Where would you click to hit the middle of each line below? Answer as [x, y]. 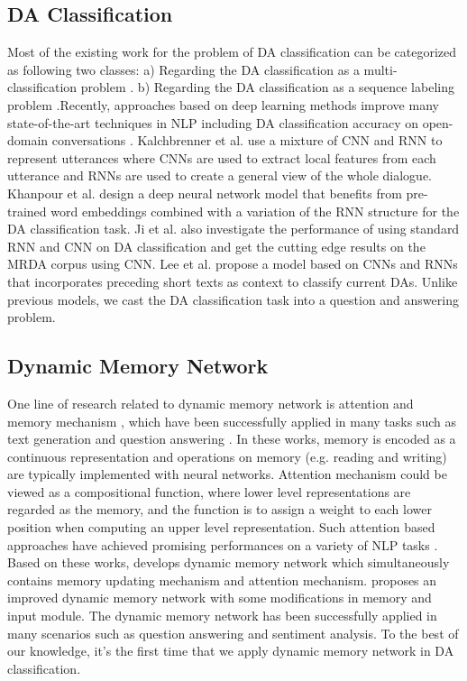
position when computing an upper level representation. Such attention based [221, 527]
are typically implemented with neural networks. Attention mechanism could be [227, 474]
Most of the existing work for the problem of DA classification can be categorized [232, 52]
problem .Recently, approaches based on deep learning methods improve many [223, 104]
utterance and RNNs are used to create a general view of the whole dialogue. [220, 175]
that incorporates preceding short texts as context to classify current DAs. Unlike [233, 281]
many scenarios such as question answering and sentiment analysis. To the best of [233, 633]
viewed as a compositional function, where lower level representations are [209, 491]
